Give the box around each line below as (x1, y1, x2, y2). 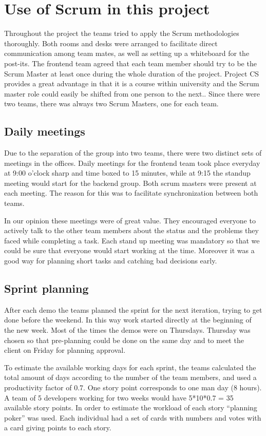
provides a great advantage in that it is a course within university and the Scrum (4, 78, 259, 89)
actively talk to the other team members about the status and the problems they (4, 225, 259, 236)
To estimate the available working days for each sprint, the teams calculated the (4, 362, 256, 372)
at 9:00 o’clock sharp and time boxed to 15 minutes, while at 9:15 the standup (4, 167, 251, 178)
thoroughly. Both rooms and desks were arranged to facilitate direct (4, 37, 218, 48)
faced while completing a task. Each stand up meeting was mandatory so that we (4, 235, 260, 245)
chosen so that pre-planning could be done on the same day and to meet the (4, 334, 244, 345)
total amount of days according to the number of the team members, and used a (4, 372, 257, 383)
